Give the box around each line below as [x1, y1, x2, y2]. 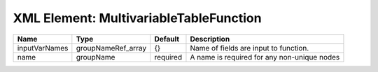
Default [154, 34, 180, 44]
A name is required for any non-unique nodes [190, 52, 340, 62]
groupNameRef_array [76, 43, 147, 53]
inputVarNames [17, 43, 69, 53]
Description [190, 34, 230, 44]
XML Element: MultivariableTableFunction [13, 10, 262, 26]
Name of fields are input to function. [190, 43, 309, 53]
